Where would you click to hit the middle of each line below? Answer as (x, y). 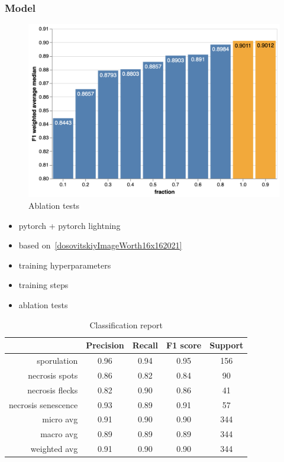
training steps (43, 285)
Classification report (126, 324)
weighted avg (54, 449)
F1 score (184, 345)
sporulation (57, 361)
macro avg (59, 434)
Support (227, 345)
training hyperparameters (65, 265)
